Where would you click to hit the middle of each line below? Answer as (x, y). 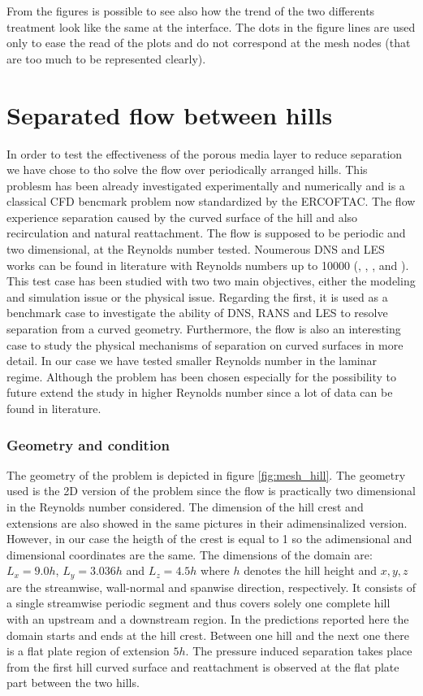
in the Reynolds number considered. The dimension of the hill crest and (185, 507)
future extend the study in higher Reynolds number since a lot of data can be (200, 392)
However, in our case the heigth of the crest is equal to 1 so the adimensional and (209, 539)
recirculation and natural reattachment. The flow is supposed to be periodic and (206, 233)
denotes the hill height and (311, 570)
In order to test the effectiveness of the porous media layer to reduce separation (205, 153)
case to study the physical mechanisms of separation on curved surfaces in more (205, 344)
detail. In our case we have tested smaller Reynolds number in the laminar (192, 361)
